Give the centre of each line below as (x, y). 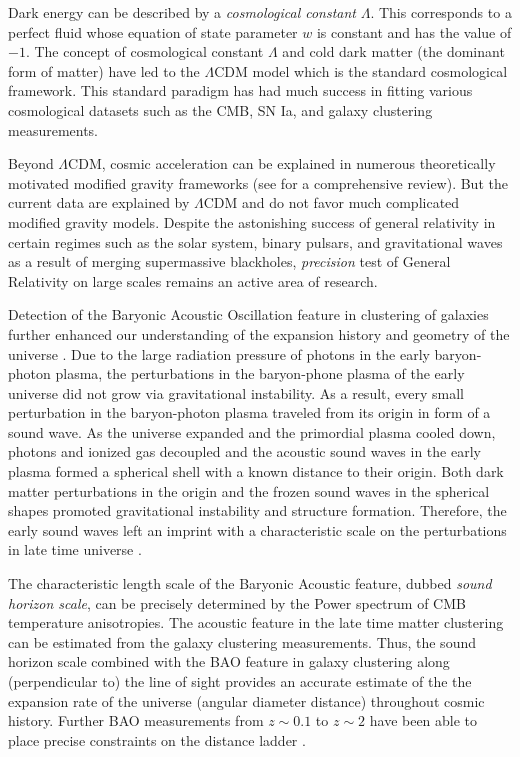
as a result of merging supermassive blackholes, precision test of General (229, 261)
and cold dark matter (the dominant (393, 51)
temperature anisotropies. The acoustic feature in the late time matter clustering (256, 622)
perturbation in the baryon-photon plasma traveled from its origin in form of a (249, 412)
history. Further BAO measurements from (136, 720)
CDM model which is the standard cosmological (361, 70)
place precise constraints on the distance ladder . (157, 739)
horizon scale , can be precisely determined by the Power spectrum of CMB (237, 602)
